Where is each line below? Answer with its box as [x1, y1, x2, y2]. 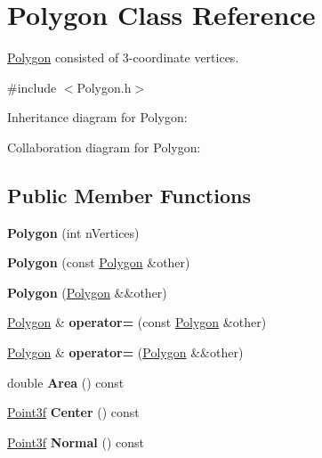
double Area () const [7, 372, 125, 391]
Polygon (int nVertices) [7, 223, 140, 241]
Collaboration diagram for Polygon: [7, 137, 201, 156]
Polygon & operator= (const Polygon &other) [7, 313, 267, 331]
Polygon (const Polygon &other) [7, 253, 190, 272]
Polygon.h [76, 78, 132, 96]
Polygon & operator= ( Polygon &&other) [7, 343, 244, 362]
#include [7, 78, 57, 96]
